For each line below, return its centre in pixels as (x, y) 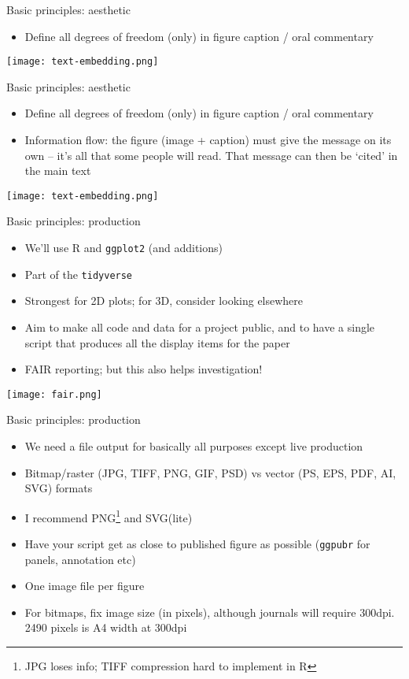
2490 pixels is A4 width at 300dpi (106, 627)
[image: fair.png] (54, 394)
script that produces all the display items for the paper (157, 342)
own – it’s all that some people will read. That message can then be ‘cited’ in (211, 155)
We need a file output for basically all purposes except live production (194, 446)
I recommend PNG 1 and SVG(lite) (109, 516)
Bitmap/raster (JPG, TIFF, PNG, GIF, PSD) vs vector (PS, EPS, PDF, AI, (210, 472)
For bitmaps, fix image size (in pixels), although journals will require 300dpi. (210, 612)
